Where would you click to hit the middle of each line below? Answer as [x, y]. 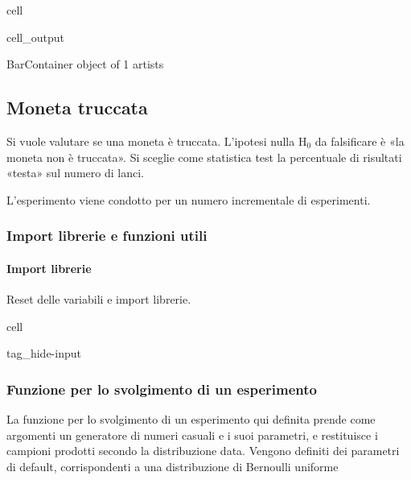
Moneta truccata [77, 108]
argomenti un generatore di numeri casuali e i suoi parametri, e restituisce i [192, 434]
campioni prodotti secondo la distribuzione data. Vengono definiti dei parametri [203, 451]
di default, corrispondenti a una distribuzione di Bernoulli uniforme [173, 466]
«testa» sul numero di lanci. [75, 173]
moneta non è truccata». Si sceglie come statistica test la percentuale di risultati [204, 157]
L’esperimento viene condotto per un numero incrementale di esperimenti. [189, 199]
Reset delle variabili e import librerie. [99, 299]
